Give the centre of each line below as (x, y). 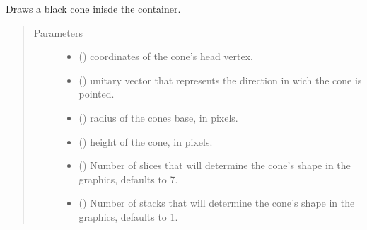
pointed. (97, 94)
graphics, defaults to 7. (128, 179)
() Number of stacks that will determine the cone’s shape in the (217, 203)
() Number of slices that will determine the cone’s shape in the (215, 165)
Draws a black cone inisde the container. (93, 8)
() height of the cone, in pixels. (146, 141)
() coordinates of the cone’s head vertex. (166, 56)
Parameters (58, 32)
